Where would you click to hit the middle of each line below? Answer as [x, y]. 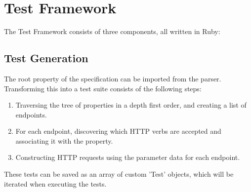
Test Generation [46, 58]
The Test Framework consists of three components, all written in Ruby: [112, 31]
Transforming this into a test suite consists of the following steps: [103, 88]
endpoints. [31, 114]
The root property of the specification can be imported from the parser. [113, 78]
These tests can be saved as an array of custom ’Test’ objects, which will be [119, 174]
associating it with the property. [64, 140]
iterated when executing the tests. [55, 183]
